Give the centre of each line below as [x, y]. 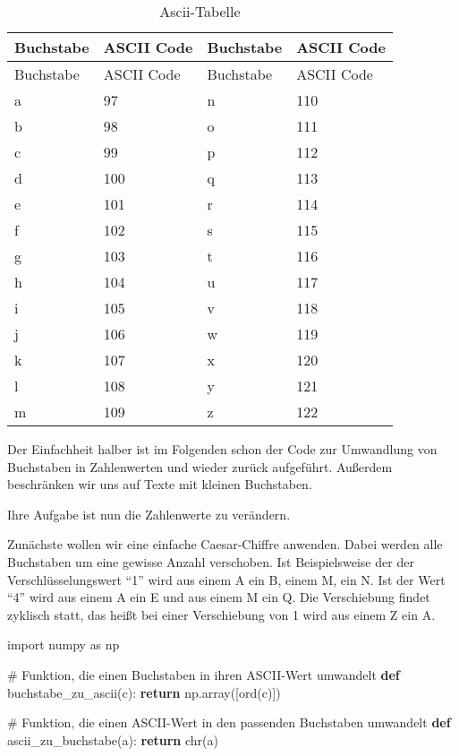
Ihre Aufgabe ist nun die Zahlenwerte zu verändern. [149, 514]
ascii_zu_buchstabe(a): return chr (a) [113, 739]
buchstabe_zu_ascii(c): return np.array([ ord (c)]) [144, 692]
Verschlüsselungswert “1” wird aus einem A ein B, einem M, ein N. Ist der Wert [226, 579]
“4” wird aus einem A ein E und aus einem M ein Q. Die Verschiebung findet [219, 597]
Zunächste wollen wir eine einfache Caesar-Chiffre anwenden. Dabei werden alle [225, 544]
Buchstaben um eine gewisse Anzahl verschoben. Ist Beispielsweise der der [211, 561]
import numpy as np [64, 644]
